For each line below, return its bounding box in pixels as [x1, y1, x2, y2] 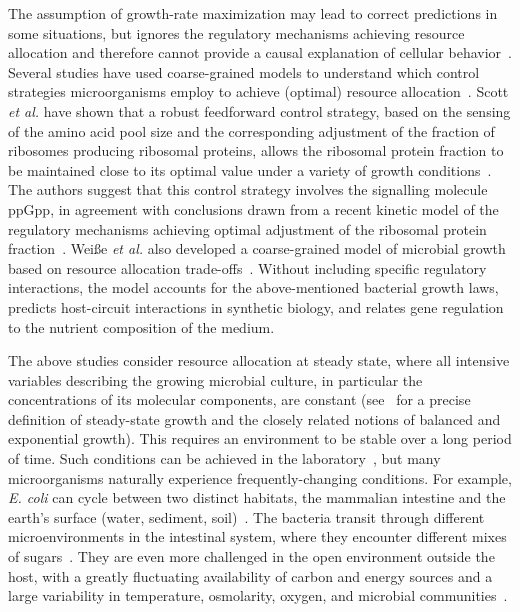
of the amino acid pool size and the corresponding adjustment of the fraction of [8, 120, 495, 141]
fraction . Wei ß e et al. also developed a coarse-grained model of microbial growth [8, 238, 506, 259]
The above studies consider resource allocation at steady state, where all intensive [8, 350, 510, 371]
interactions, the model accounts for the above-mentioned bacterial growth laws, [8, 277, 499, 298]
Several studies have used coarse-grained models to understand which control [8, 61, 480, 82]
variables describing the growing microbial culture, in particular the [8, 369, 423, 390]
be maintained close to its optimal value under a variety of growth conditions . [8, 159, 492, 180]
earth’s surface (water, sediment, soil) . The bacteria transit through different [8, 506, 485, 527]
